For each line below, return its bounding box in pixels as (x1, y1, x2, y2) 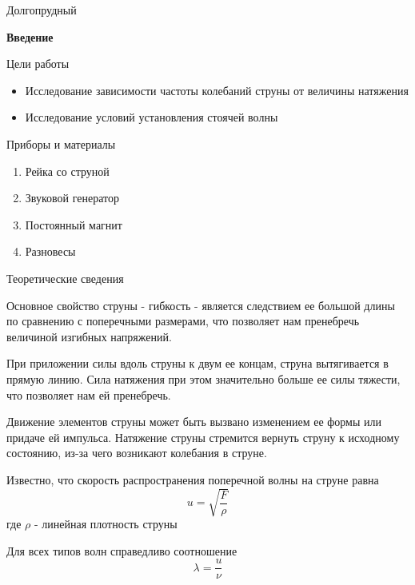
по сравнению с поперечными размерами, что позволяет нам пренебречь (6, 312, 360, 329)
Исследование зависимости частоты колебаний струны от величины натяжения (25, 82, 409, 98)
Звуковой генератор (25, 189, 119, 206)
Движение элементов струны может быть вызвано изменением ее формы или (6, 413, 382, 430)
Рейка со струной (25, 162, 110, 179)
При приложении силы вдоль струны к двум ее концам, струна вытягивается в (6, 355, 389, 372)
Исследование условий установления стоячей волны (25, 109, 278, 125)
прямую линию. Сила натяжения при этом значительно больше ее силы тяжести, (6, 370, 401, 387)
